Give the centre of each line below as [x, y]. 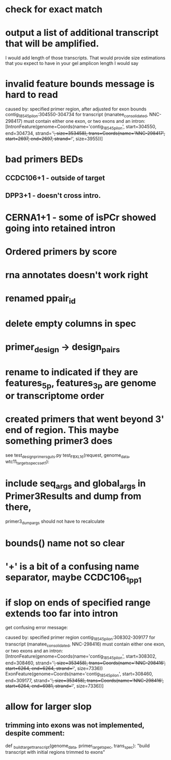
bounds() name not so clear [65, 543]
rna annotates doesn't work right [77, 275]
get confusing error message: [37, 628]
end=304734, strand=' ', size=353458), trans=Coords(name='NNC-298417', [85, 133]
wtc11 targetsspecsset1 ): [27, 462]
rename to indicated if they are [72, 372]
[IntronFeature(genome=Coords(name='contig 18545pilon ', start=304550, [81, 127]
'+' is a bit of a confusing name [72, 566]
